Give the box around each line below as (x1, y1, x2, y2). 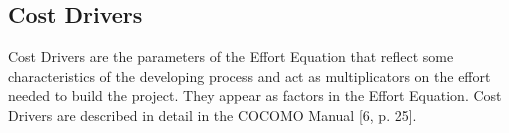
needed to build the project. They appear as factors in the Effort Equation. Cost (8, 85, 502, 106)
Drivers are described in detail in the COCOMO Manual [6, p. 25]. (8, 104, 417, 125)
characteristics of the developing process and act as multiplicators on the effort (8, 65, 491, 86)
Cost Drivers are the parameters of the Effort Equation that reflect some (8, 46, 454, 67)
